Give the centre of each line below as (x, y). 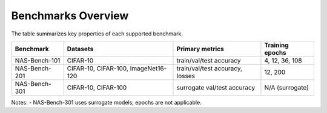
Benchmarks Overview (70, 16)
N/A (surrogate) (286, 87)
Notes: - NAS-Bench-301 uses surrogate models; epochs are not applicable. (107, 102)
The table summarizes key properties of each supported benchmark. (97, 34)
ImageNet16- (148, 68)
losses (186, 76)
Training (276, 45)
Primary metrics (200, 49)
